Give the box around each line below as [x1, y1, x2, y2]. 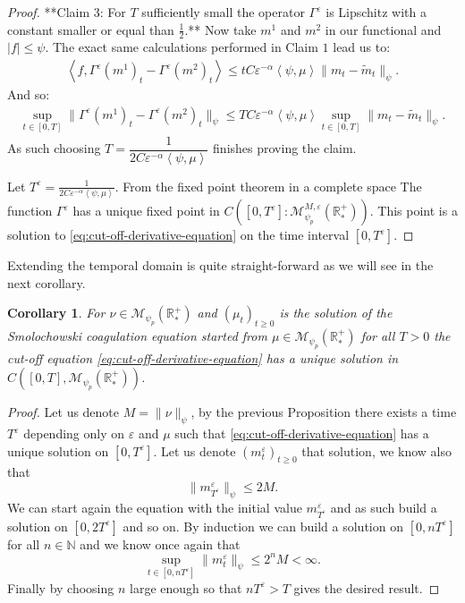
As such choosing [7, 139, 101, 157]
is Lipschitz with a [325, 3, 427, 21]
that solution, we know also [301, 441, 452, 460]
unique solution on [7, 441, 109, 460]
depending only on [23, 424, 125, 443]
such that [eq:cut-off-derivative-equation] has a [174, 424, 429, 443]
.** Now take [184, 20, 257, 38]
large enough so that [130, 578, 242, 597]
